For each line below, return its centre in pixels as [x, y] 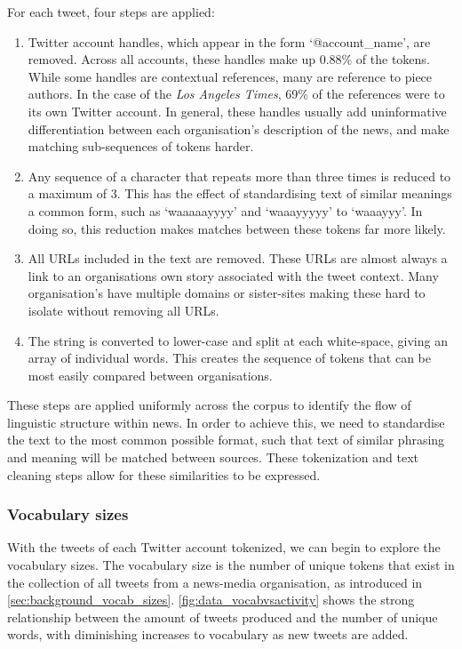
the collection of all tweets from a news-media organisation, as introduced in [215, 582]
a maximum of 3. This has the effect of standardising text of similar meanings [240, 193]
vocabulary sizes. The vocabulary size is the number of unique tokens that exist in [231, 565]
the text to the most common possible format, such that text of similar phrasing [226, 440]
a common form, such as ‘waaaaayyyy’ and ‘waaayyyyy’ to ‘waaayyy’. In [225, 210]
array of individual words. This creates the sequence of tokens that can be [229, 358]
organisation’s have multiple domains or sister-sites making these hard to [227, 293]
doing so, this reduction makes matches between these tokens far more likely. [237, 228]
